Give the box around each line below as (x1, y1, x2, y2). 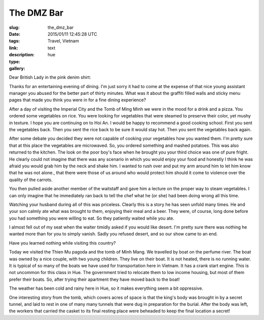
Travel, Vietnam (47, 38, 79, 44)
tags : (9, 38, 20, 44)
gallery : (9, 65, 25, 71)
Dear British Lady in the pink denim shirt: (9, 74, 91, 80)
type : (9, 59, 21, 65)
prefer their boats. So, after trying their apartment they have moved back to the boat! (9, 276, 180, 282)
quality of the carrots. (9, 177, 53, 183)
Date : (9, 31, 21, 37)
